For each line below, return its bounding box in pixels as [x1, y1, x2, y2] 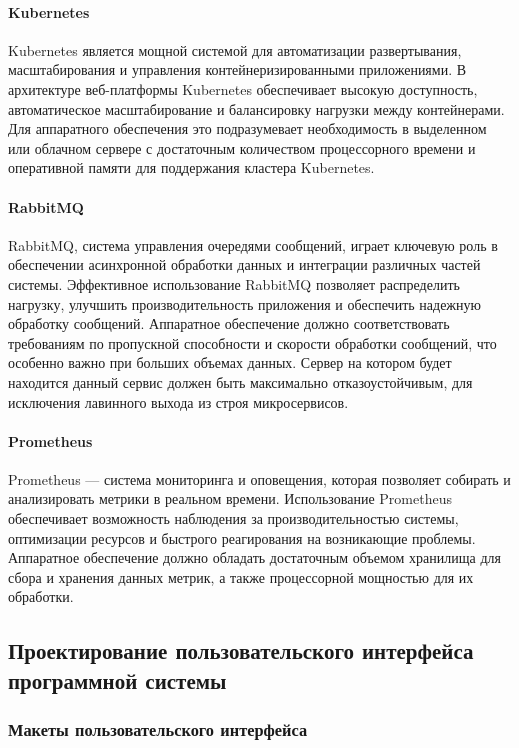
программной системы [8, 664, 227, 695]
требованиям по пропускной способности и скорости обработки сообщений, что [8, 332, 497, 353]
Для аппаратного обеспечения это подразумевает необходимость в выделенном [8, 118, 487, 139]
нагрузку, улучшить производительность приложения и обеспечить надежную [8, 293, 481, 314]
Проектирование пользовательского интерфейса [8, 635, 474, 666]
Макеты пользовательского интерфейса [8, 717, 308, 742]
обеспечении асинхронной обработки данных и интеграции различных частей [8, 254, 481, 275]
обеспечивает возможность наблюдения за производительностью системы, [8, 508, 459, 529]
